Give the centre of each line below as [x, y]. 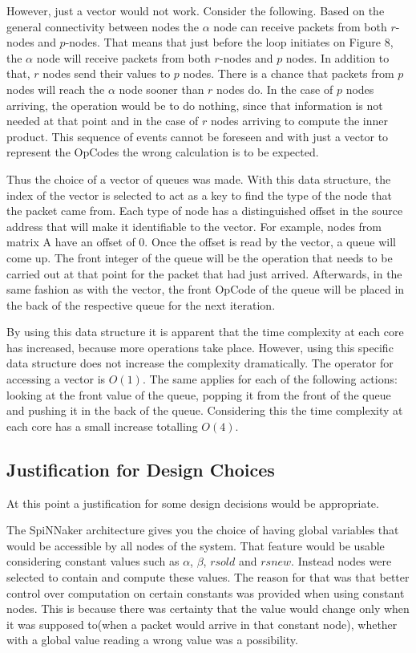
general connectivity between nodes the [103, 26]
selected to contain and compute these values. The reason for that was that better [208, 577]
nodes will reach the [56, 89]
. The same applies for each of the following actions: [270, 379]
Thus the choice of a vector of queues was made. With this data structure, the [199, 178]
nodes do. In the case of [275, 89]
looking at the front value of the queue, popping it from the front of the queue [199, 394]
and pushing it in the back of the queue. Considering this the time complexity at [205, 410]
